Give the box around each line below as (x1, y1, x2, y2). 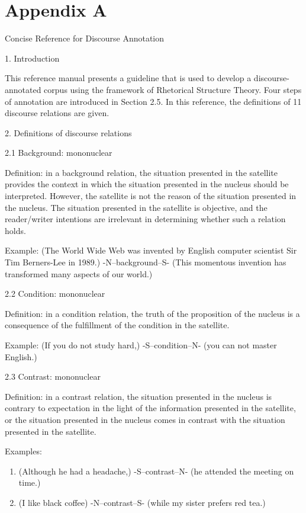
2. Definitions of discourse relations (5, 126, 132, 139)
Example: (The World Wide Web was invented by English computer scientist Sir (5, 244, 297, 256)
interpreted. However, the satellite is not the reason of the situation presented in (5, 190, 297, 202)
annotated (5, 83, 41, 95)
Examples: (5, 445, 42, 457)
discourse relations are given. (5, 107, 109, 119)
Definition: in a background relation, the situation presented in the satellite (5, 166, 278, 178)
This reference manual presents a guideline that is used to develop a (5, 72, 252, 84)
